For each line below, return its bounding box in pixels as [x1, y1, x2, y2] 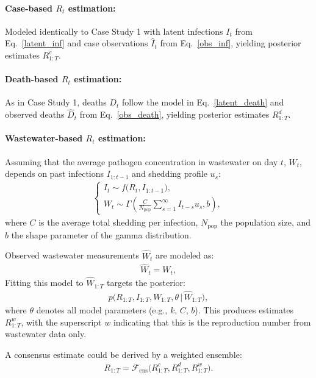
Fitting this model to [5, 276, 84, 289]
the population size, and [220, 216, 311, 229]
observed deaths [5, 108, 65, 121]
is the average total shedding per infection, [38, 216, 198, 229]
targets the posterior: [106, 276, 185, 289]
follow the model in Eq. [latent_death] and [121, 96, 284, 109]
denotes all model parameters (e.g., [36, 303, 168, 316]
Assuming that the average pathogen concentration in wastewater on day [5, 155, 278, 168]
